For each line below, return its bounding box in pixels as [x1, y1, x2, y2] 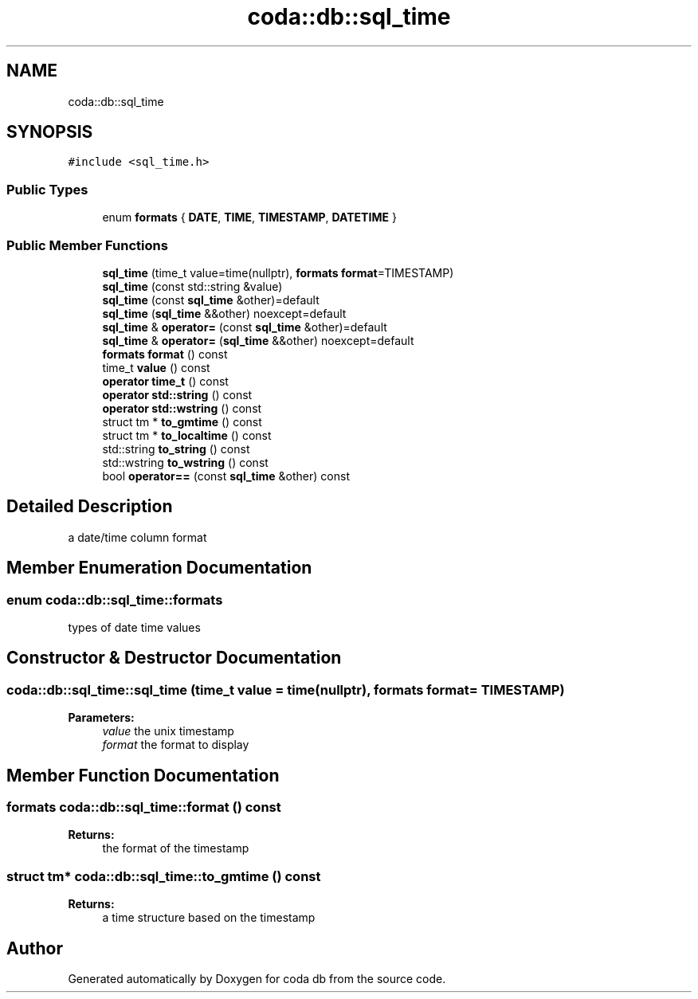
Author [6, 938, 63, 958]
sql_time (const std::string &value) [102, 279, 283, 293]
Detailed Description [6, 496, 173, 517]
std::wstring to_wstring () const [102, 455, 269, 469]
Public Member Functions [6, 237, 168, 253]
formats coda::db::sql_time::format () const [6, 799, 281, 816]
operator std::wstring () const [102, 401, 262, 415]
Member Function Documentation [6, 765, 280, 785]
